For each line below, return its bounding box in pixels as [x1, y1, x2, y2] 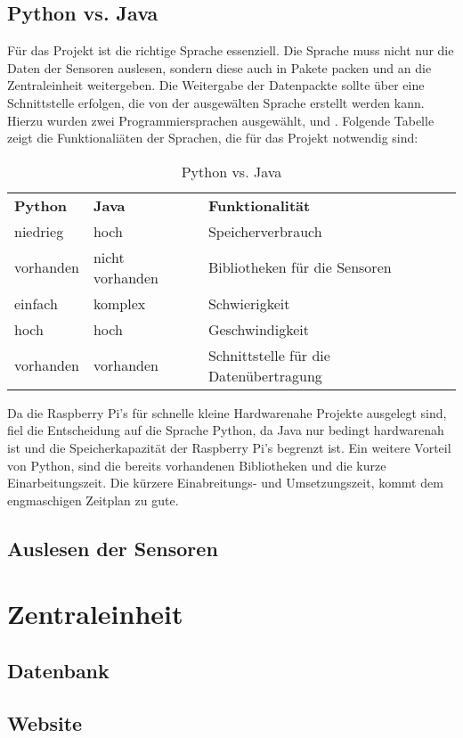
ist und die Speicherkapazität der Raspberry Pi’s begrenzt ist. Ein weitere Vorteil [7, 438, 451, 456]
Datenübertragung [207, 365, 322, 386]
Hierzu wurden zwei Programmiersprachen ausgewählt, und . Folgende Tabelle [7, 111, 435, 129]
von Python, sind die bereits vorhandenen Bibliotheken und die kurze [7, 455, 386, 474]
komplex [93, 292, 146, 314]
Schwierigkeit [207, 292, 290, 314]
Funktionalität [207, 194, 311, 216]
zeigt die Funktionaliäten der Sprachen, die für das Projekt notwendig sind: [7, 128, 418, 147]
